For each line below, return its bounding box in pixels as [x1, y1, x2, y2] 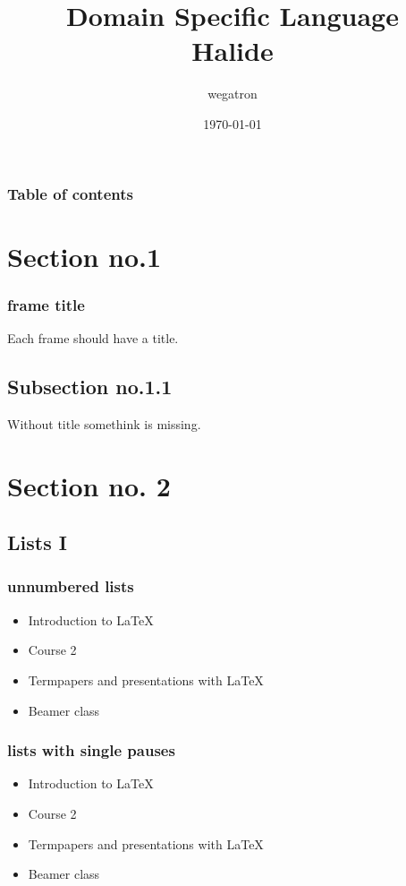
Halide [191, 32, 274, 69]
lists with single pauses [7, 739, 175, 761]
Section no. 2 [7, 467, 171, 503]
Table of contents [7, 182, 133, 204]
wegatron [207, 84, 258, 103]
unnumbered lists [7, 575, 134, 598]
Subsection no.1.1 [7, 373, 173, 400]
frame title [7, 293, 85, 315]
